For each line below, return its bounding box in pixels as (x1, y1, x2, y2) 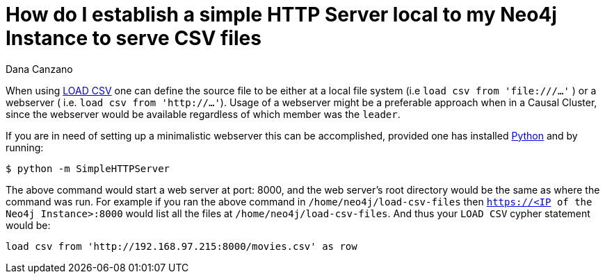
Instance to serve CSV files (6, 26, 261, 50)
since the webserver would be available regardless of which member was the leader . (6, 108, 401, 120)
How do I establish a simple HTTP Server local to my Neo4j (6, 3, 557, 26)
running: (6, 141, 44, 153)
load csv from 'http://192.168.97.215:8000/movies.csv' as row (6, 240, 357, 252)
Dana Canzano (6, 62, 73, 75)
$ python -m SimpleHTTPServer (6, 162, 170, 174)
